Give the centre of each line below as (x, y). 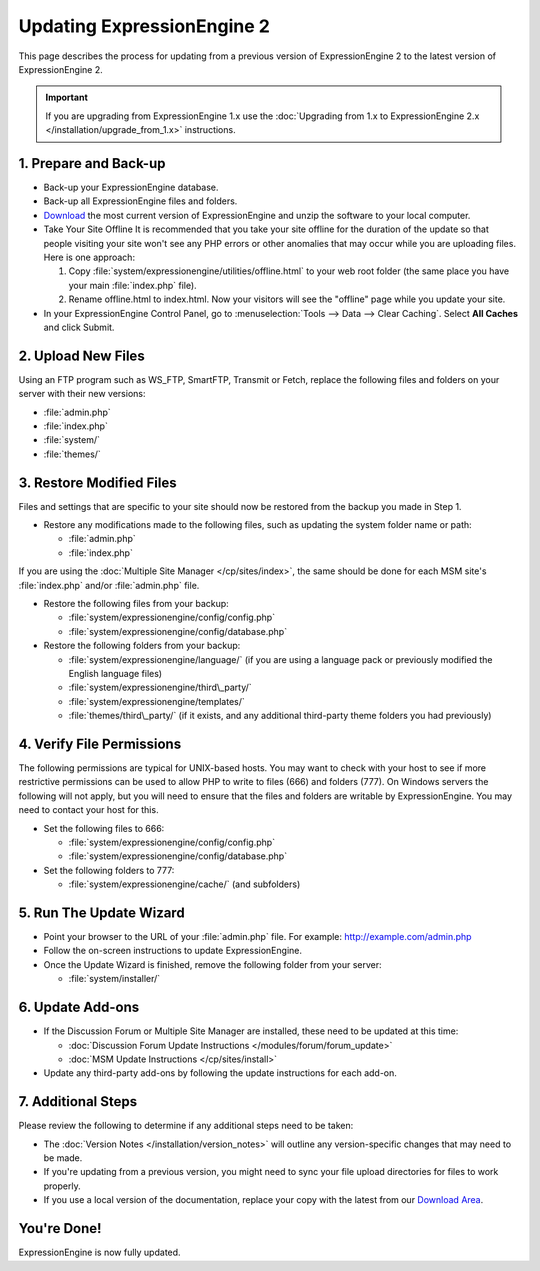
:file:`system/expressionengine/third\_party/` (160, 687)
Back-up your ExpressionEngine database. (131, 187)
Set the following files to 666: (104, 828)
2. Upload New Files (81, 355)
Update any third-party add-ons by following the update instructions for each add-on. (220, 1073)
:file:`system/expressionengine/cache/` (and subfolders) (184, 884)
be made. (63, 1158)
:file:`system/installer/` (114, 979)
